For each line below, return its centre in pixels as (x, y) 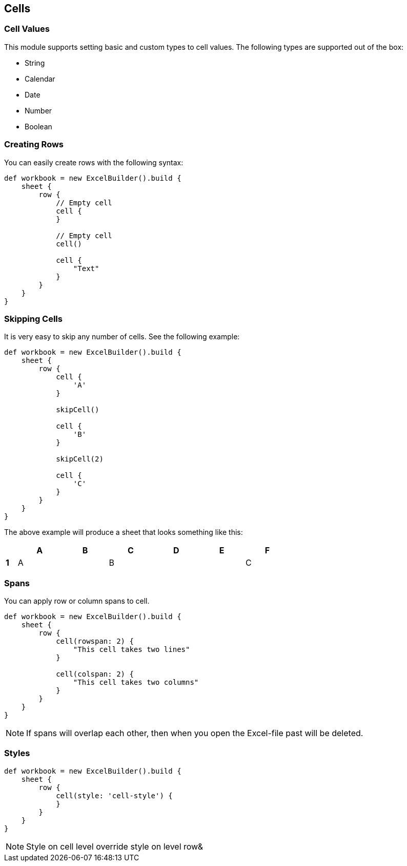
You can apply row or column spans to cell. (77, 601)
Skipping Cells (33, 319)
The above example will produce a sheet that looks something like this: (124, 532)
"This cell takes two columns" (136, 682)
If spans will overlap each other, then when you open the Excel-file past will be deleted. (195, 733)
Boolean (38, 126)
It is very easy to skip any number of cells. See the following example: (122, 337)
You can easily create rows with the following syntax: (94, 162)
